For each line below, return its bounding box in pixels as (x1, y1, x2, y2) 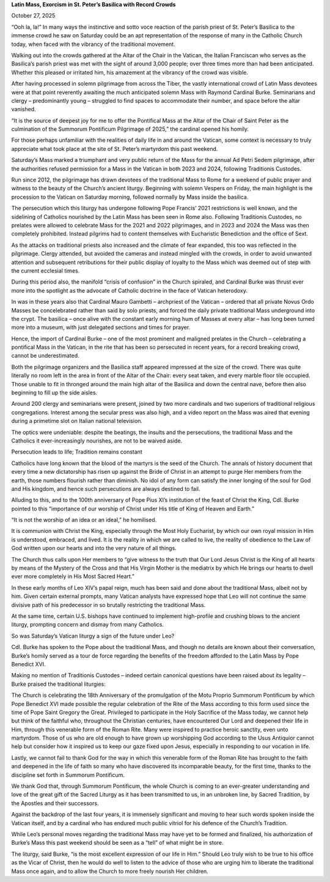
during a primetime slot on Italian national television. (11, 417, 143, 425)
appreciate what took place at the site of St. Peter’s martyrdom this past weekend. (11, 145, 218, 152)
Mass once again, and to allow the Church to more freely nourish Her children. (11, 867, 209, 875)
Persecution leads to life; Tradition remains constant (11, 448, 143, 455)
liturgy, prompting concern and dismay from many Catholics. (11, 621, 164, 628)
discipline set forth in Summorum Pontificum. (11, 771, 125, 779)
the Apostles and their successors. (11, 799, 99, 807)
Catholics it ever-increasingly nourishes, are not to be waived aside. (11, 437, 183, 444)
